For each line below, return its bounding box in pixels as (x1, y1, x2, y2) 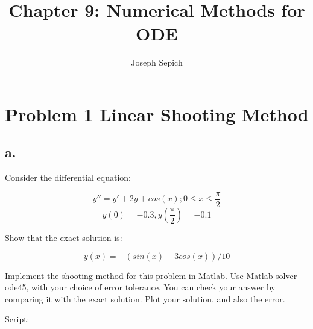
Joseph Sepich (131, 56, 183, 69)
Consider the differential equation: (5, 171, 131, 184)
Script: (5, 313, 30, 325)
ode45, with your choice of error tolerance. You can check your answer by (5, 281, 276, 293)
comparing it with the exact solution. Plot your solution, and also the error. (5, 292, 285, 305)
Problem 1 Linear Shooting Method (5, 101, 309, 126)
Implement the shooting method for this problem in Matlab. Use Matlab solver (5, 269, 297, 281)
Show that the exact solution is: (5, 231, 122, 243)
